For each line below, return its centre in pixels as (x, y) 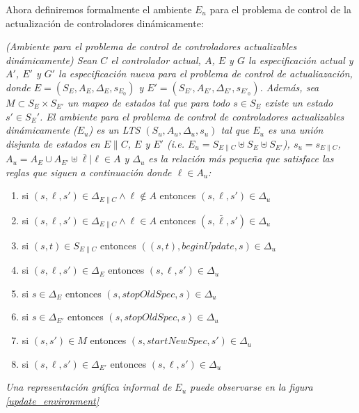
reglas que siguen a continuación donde (89, 172)
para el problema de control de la (280, 9)
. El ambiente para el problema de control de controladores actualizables (192, 116)
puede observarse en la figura (252, 387)
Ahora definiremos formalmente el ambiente (99, 9)
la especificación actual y (301, 60)
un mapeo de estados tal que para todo (149, 102)
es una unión (296, 130)
